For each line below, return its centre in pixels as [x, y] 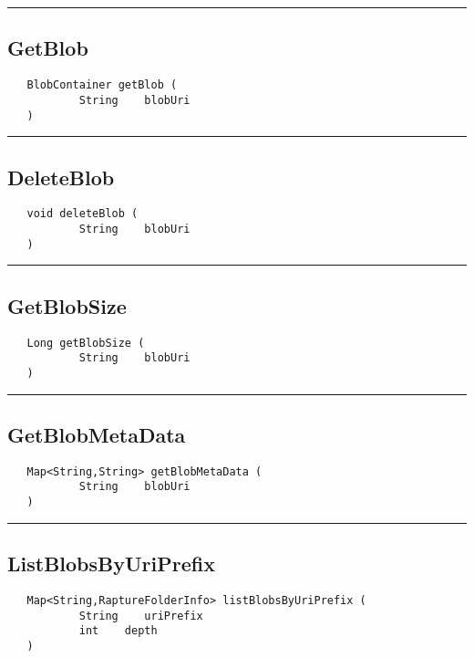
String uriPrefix [141, 616]
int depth [118, 631]
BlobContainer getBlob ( [102, 85]
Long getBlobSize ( [86, 343]
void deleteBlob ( [82, 214]
